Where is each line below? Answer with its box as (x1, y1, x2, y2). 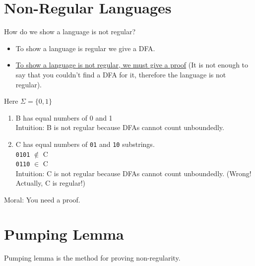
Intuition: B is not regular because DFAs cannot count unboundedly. (15, 122, 224, 133)
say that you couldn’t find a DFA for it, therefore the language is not (15, 69, 226, 79)
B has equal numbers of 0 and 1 (15, 112, 113, 123)
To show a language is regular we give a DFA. (15, 43, 155, 53)
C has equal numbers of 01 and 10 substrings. (15, 138, 155, 149)
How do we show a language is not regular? (4, 26, 136, 37)
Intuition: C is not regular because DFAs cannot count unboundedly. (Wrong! (15, 168, 252, 178)
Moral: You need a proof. (4, 195, 80, 205)
